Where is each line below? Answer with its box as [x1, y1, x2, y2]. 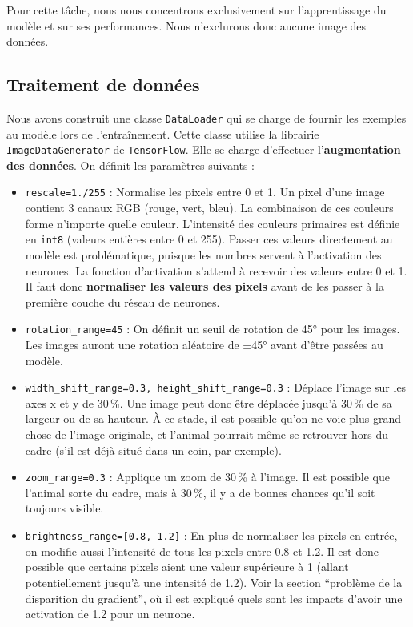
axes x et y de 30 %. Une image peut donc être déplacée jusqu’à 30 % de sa [25, 394, 392, 411]
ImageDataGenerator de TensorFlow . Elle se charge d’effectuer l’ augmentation [6, 141, 401, 158]
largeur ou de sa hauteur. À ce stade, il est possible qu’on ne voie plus [25, 410, 370, 427]
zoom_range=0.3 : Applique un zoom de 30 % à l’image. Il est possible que [25, 468, 390, 485]
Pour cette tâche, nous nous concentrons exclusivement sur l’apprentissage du [6, 2, 387, 18]
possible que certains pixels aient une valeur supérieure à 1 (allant [25, 558, 349, 575]
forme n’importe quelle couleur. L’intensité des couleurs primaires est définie [25, 215, 400, 231]
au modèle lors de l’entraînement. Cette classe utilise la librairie [6, 125, 319, 142]
